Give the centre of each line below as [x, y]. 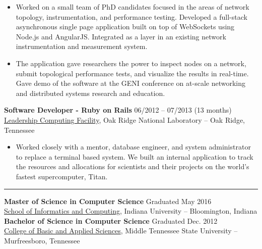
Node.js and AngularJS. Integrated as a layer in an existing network [121, 36]
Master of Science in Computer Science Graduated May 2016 [108, 201]
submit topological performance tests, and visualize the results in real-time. [132, 73]
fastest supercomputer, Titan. [62, 176]
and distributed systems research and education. [90, 93]
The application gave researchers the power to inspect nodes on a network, [131, 63]
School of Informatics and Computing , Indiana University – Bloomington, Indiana [131, 211]
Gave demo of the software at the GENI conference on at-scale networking [131, 83]
